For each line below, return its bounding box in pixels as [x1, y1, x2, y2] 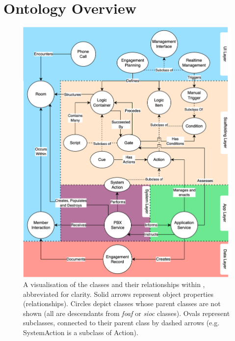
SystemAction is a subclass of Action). [23, 327, 138, 337]
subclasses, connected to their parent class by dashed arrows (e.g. [23, 317, 220, 328]
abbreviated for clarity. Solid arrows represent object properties [23, 289, 213, 299]
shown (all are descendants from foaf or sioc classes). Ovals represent [23, 308, 230, 318]
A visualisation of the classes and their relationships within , [23, 279, 205, 289]
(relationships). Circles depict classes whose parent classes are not [23, 298, 221, 309]
